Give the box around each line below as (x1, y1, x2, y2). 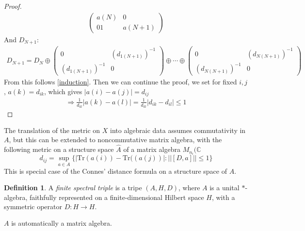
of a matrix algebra (123, 144, 180, 154)
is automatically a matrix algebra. (11, 217, 112, 228)
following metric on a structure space (4, 144, 114, 154)
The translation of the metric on (4, 125, 100, 135)
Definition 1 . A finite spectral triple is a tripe (4, 182, 142, 192)
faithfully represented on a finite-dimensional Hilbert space (29, 192, 204, 202)
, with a (211, 192, 235, 202)
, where (178, 182, 200, 192)
